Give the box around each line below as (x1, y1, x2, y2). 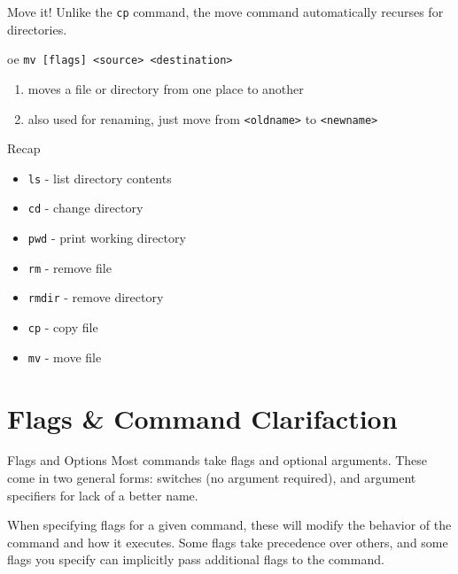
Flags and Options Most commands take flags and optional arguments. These (7, 451, 428, 469)
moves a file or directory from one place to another (27, 79, 304, 97)
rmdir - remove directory (27, 288, 164, 306)
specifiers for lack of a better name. (7, 485, 198, 504)
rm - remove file (27, 258, 112, 276)
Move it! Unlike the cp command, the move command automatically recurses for (7, 3, 444, 20)
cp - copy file (27, 318, 98, 337)
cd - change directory (27, 198, 144, 217)
